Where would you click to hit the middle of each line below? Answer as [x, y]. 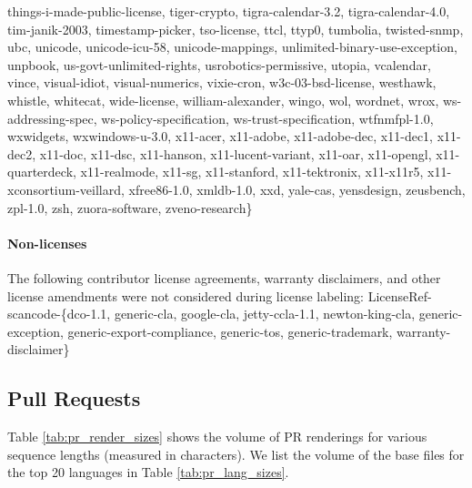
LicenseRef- [400, 295]
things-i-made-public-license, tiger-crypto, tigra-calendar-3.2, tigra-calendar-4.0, [229, 11]
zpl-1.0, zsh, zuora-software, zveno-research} [130, 207]
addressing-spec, [52, 118]
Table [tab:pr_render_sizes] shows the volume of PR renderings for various [217, 437]
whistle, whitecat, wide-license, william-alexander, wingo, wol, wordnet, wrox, [223, 100]
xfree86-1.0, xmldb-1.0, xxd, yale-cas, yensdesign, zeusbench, [297, 189]
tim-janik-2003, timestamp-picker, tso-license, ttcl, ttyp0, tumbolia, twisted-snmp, [236, 29]
